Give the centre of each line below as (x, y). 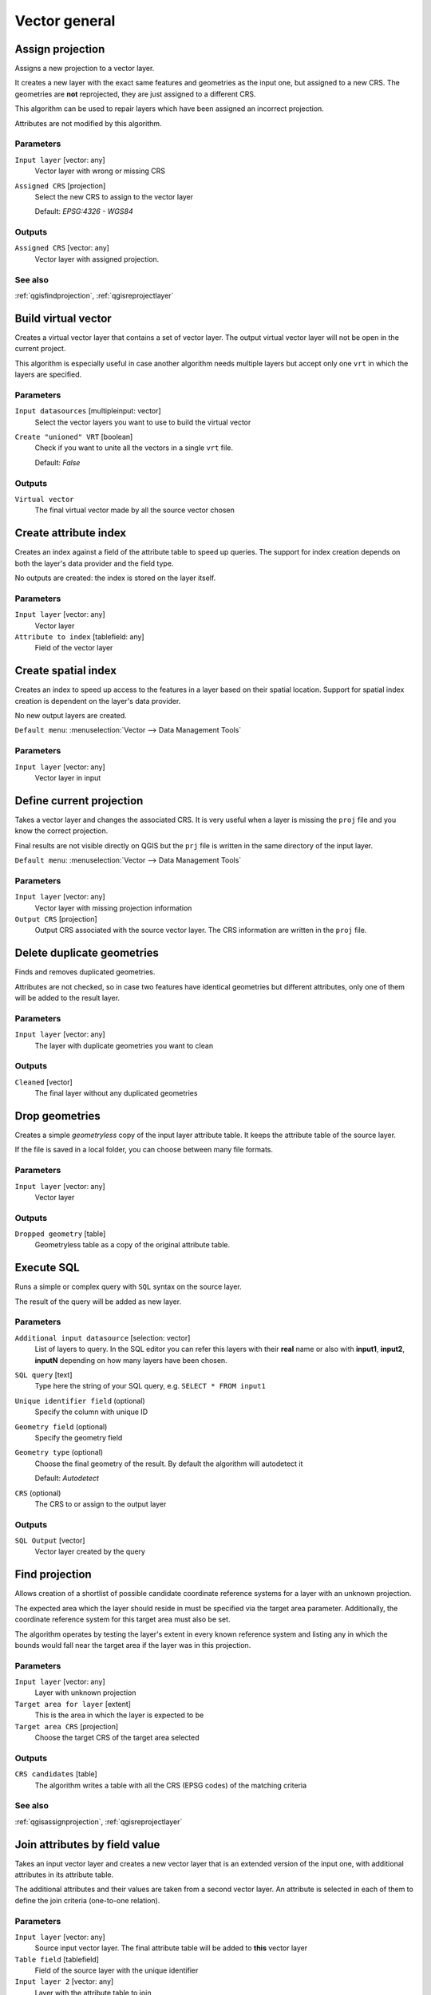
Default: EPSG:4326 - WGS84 (84, 211)
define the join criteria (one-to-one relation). (87, 1900)
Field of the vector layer (74, 648)
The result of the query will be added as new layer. (98, 1302)
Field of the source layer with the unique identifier (117, 1970)
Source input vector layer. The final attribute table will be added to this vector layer (171, 1948)
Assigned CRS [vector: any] (62, 248)
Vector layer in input (68, 777)
